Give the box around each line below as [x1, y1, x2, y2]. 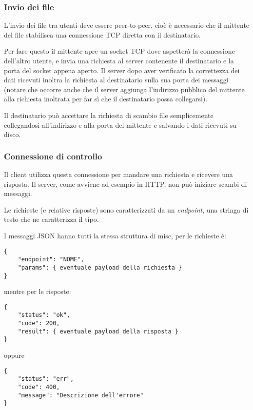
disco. [4, 129, 21, 139]
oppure [4, 350, 25, 360]
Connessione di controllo [4, 150, 102, 162]
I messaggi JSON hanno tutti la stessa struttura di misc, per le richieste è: [4, 230, 226, 240]
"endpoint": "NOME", [18, 256, 84, 263]
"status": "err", [18, 375, 74, 383]
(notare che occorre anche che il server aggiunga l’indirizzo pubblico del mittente [4, 84, 245, 94]
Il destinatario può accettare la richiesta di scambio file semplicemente [4, 110, 214, 120]
